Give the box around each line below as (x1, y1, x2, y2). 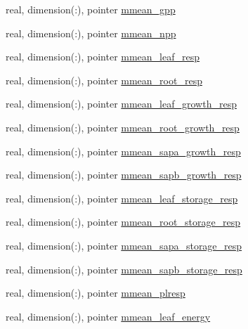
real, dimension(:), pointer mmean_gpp (6, 2, 176, 16)
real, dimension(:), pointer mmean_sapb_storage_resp (6, 262, 242, 276)
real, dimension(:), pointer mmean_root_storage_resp (6, 214, 241, 229)
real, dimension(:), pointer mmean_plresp (6, 285, 185, 300)
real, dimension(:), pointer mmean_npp (6, 25, 176, 40)
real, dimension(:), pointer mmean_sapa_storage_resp (6, 238, 242, 252)
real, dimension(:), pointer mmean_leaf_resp (6, 49, 200, 64)
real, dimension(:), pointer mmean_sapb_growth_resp (6, 167, 242, 182)
